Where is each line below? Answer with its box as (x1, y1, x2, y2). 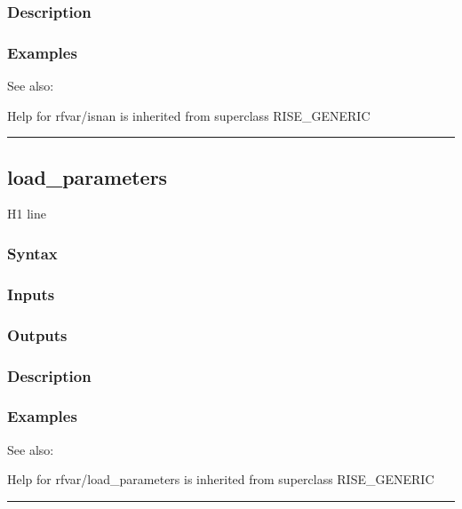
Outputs (7, 323, 68, 346)
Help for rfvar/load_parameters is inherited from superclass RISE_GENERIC (7, 470, 434, 489)
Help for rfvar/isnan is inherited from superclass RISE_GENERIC (7, 106, 370, 124)
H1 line (7, 204, 46, 223)
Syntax (7, 242, 58, 264)
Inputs (7, 282, 55, 305)
